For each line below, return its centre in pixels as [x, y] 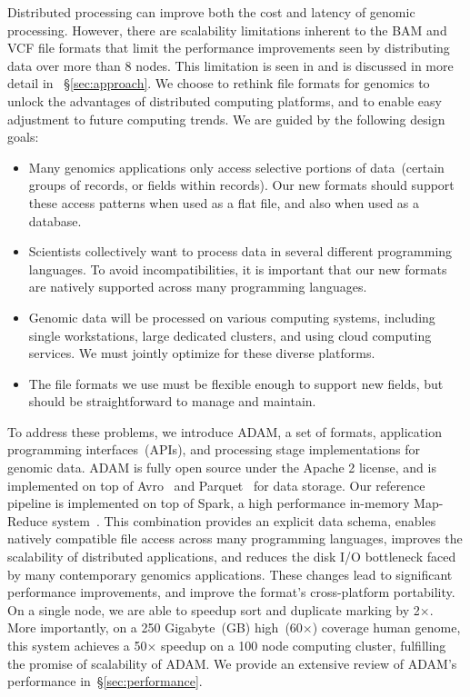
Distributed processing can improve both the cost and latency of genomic [211, 12]
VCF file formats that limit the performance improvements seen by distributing [229, 48]
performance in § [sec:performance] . [105, 681]
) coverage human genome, [386, 627]
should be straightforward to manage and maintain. [172, 401]
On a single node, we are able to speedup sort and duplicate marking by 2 [214, 609]
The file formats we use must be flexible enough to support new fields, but [236, 383]
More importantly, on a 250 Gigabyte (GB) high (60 [155, 627]
